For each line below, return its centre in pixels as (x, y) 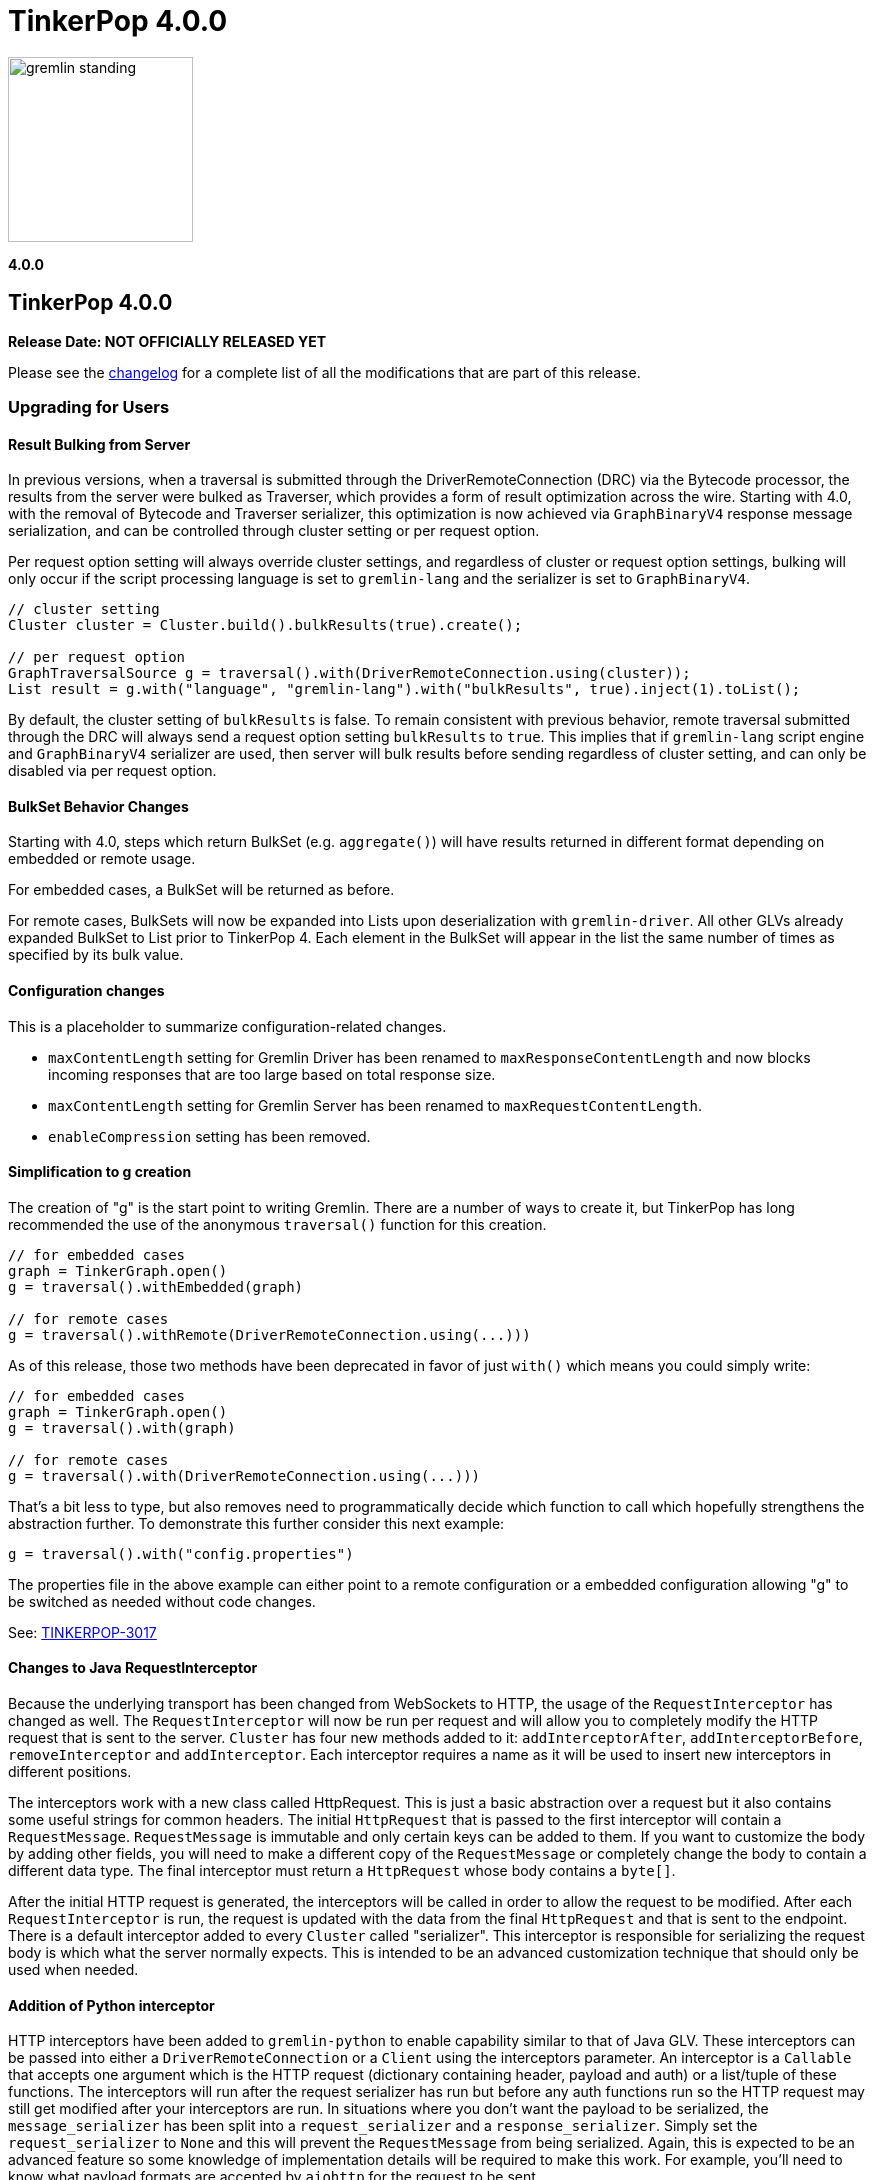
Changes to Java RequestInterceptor (133, 1668)
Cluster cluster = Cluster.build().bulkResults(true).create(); (265, 625)
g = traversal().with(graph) (122, 1427)
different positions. (70, 1772)
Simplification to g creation (100, 1172)
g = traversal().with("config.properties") (181, 1553)
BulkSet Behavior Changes (98, 806)
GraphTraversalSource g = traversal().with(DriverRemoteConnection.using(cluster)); (349, 673)
